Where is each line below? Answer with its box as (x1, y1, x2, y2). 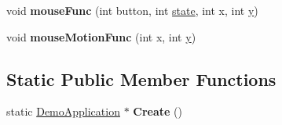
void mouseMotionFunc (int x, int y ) (6, 28, 196, 45)
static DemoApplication (6, 103, 120, 120)
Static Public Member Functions (6, 66, 277, 91)
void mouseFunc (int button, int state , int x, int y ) (6, 2, 258, 18)
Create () (133, 103, 182, 120)
